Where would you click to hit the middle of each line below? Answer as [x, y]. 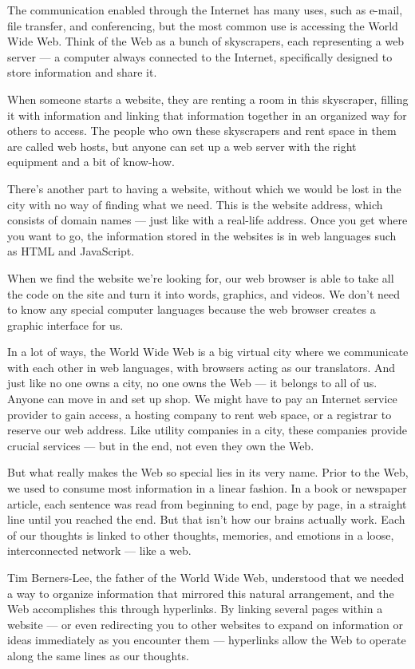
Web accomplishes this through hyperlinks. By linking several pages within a [195, 609]
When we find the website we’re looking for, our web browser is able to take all [201, 277]
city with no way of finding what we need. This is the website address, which [195, 204]
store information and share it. [82, 72]
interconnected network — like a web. [99, 550]
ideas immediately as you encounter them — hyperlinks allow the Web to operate [207, 640]
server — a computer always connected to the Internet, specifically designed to [200, 56]
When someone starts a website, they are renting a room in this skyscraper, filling [208, 99]
